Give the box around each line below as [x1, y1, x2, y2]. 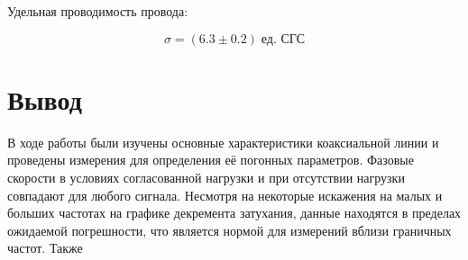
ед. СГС [261, 32, 306, 46]
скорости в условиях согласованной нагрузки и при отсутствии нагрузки [7, 167, 405, 186]
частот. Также [7, 238, 83, 257]
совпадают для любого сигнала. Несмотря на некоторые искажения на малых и [7, 185, 443, 204]
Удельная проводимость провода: [7, 2, 188, 20]
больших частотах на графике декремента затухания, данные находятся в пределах [7, 203, 462, 222]
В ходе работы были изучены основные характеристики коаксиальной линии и [7, 132, 439, 151]
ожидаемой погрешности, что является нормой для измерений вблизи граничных [7, 220, 452, 239]
